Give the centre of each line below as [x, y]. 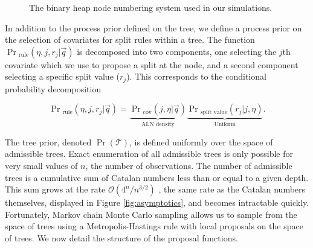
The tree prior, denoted [48, 141]
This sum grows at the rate [55, 189]
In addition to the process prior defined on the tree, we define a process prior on [153, 27]
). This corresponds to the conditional [196, 76]
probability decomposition [53, 88]
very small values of [41, 166]
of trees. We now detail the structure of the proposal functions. [121, 238]
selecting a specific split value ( [62, 76]
